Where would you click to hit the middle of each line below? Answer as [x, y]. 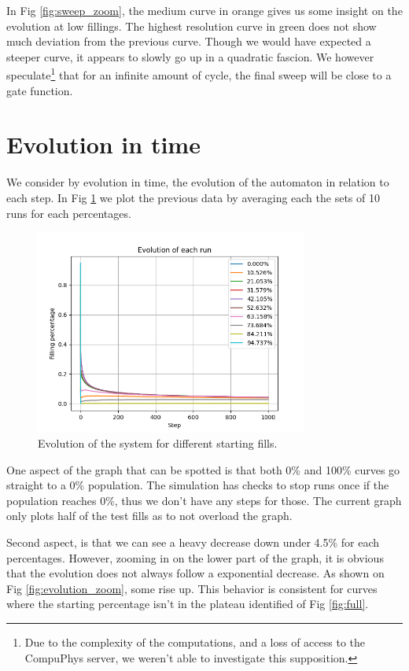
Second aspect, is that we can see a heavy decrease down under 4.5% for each [193, 542]
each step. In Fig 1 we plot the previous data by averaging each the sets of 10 [193, 197]
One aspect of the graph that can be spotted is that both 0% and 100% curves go [203, 469]
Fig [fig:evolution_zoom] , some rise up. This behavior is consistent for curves [192, 588]
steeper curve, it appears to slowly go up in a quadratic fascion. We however [190, 56]
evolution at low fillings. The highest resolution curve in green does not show [192, 26]
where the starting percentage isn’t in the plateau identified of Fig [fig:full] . [188, 604]
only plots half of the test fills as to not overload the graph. [149, 516]
